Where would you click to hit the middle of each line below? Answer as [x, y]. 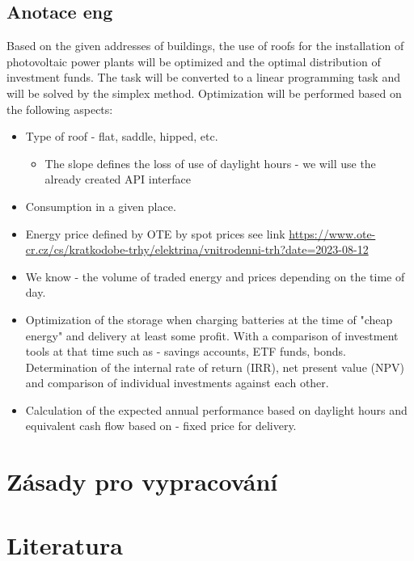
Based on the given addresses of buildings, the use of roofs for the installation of [205, 46]
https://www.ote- [332, 233]
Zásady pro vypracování [142, 481]
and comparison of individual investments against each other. [177, 383]
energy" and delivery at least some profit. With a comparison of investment [212, 335]
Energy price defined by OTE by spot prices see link [155, 233]
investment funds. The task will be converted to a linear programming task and [203, 77]
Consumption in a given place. [101, 206]
